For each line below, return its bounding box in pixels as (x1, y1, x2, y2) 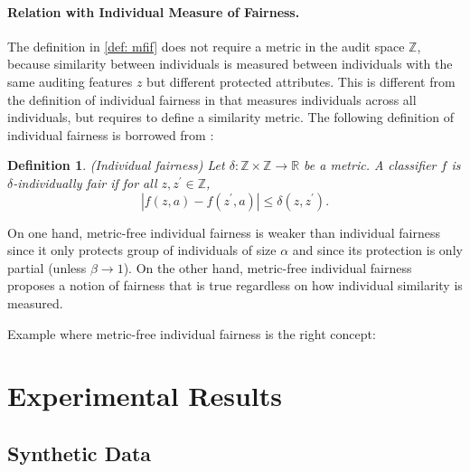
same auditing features (7, 71, 133, 90)
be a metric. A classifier (304, 156, 437, 175)
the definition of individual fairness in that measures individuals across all (7, 90, 417, 109)
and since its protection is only (292, 241, 463, 260)
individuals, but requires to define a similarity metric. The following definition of (7, 108, 454, 127)
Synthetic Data (7, 439, 152, 467)
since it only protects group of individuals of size (7, 241, 277, 260)
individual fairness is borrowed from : (7, 125, 214, 144)
